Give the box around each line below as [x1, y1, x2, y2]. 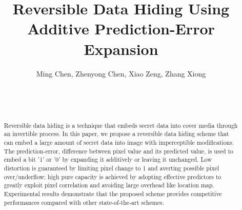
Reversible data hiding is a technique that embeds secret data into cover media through [4, 121, 238, 129]
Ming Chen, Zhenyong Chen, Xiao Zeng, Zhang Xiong [36, 68, 206, 79]
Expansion [84, 38, 158, 59]
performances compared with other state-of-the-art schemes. [4, 198, 164, 206]
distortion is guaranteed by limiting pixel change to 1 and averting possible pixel [4, 163, 219, 172]
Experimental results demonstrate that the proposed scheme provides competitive [4, 189, 222, 198]
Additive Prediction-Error [27, 18, 215, 39]
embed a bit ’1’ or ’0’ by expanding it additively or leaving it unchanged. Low [4, 155, 212, 164]
